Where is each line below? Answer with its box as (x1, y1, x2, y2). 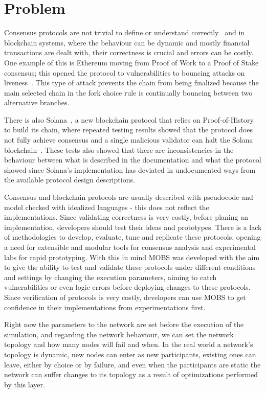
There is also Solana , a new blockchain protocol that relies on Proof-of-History (4, 114, 254, 125)
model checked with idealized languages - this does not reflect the (4, 201, 209, 212)
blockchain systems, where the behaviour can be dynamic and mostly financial (4, 37, 250, 48)
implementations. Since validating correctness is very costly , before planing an (4, 212, 248, 222)
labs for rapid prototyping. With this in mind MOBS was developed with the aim (4, 251, 260, 262)
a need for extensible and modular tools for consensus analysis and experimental (4, 242, 256, 252)
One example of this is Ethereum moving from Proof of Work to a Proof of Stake (4, 57, 259, 67)
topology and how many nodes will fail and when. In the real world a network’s (4, 339, 253, 350)
